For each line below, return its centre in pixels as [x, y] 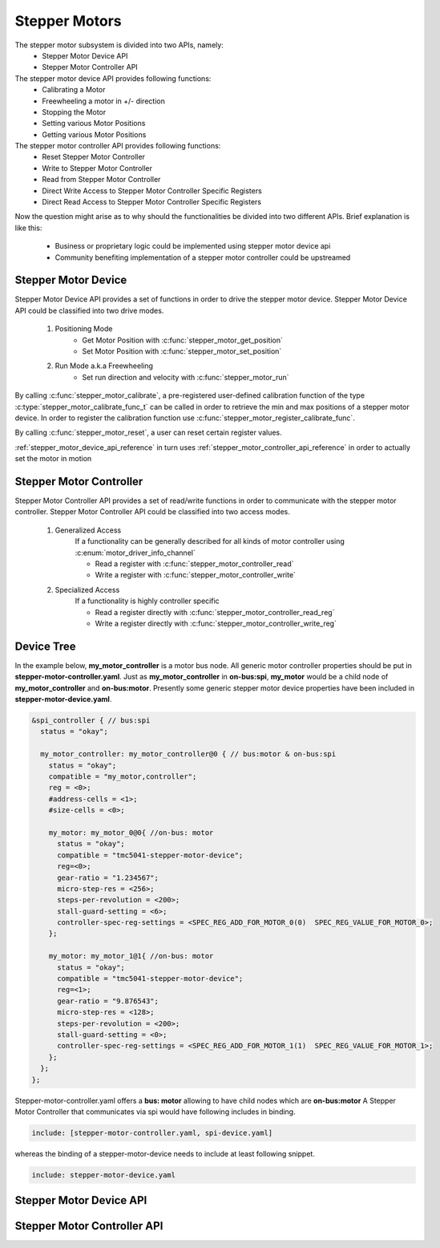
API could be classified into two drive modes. [89, 310]
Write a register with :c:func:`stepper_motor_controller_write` [196, 575]
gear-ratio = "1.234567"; [108, 877]
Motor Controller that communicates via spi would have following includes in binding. [155, 1112]
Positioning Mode [84, 329]
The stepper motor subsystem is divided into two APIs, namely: [119, 45]
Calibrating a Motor [74, 90]
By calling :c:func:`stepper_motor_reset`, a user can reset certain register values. [148, 432]
